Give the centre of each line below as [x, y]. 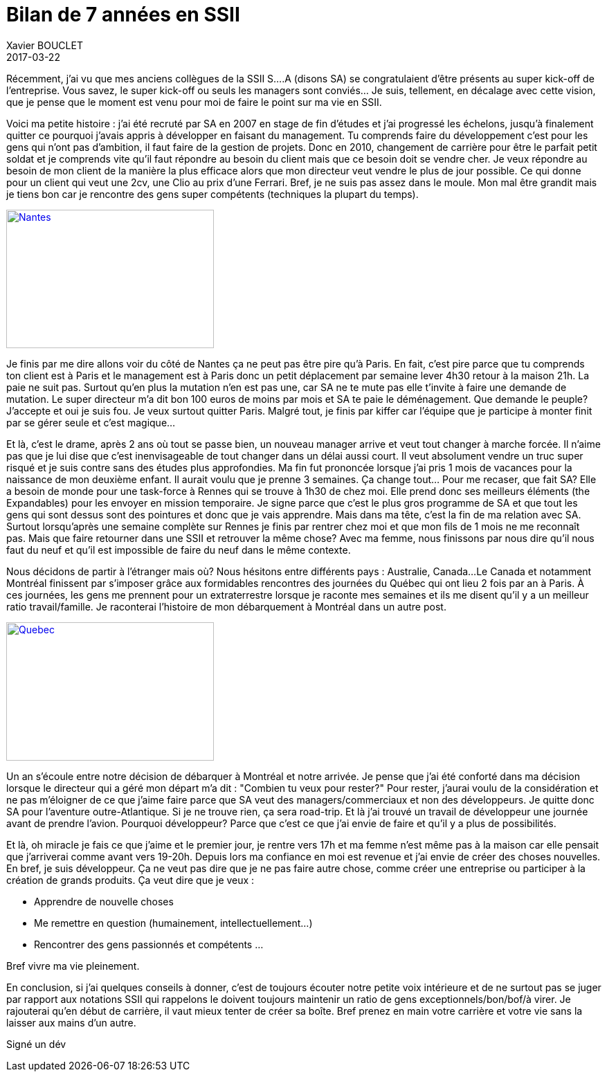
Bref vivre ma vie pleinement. [73, 966]
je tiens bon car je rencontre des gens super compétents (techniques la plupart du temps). [212, 194]
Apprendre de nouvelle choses [104, 901]
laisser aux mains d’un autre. [71, 1022]
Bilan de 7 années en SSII [123, 15]
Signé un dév [36, 1044]
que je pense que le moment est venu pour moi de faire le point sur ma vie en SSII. [194, 102]
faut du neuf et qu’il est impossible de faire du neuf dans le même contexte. [179, 550]
